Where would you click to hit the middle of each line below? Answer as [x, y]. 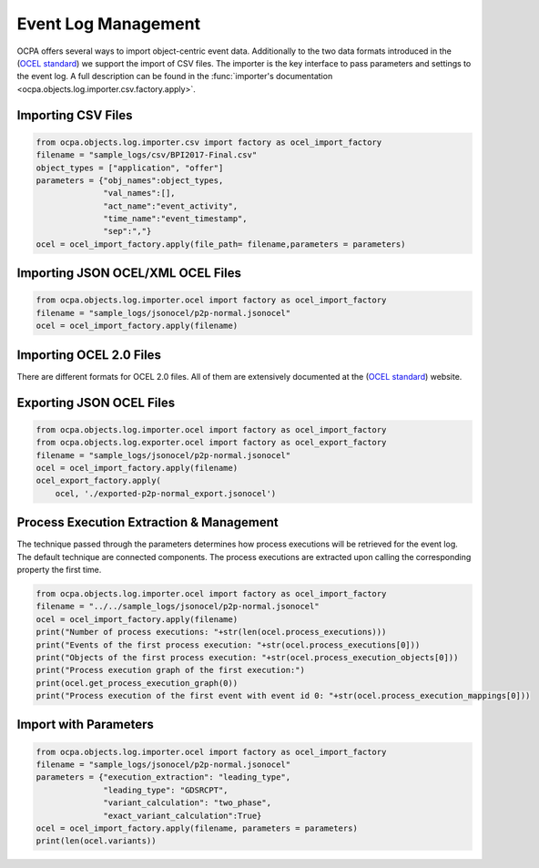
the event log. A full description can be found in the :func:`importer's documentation [175, 77]
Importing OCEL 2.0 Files [89, 355]
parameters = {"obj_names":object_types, [130, 180]
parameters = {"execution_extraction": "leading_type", [163, 777]
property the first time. [59, 569]
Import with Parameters [86, 725]
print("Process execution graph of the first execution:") [170, 670]
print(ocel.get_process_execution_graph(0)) [137, 683]
